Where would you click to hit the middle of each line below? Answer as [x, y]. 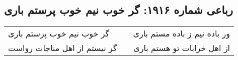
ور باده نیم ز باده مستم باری [182, 33]
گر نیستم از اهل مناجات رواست [63, 48]
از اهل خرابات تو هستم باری [182, 48]
